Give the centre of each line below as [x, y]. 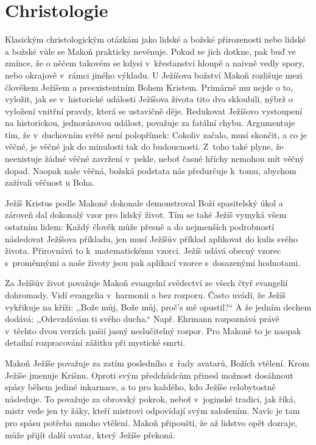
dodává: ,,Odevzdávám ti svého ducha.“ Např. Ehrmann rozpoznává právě [142, 319]
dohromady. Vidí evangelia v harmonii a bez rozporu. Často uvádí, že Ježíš [145, 295]
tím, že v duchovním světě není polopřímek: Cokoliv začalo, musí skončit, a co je [156, 134]
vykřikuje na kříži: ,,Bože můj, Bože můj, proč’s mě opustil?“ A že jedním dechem [158, 307]
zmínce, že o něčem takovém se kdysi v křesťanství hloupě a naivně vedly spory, [155, 63]
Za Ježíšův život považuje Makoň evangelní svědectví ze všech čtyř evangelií [146, 283]
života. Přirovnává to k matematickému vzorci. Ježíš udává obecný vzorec [143, 251]
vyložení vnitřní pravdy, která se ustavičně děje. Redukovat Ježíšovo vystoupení [154, 110]
